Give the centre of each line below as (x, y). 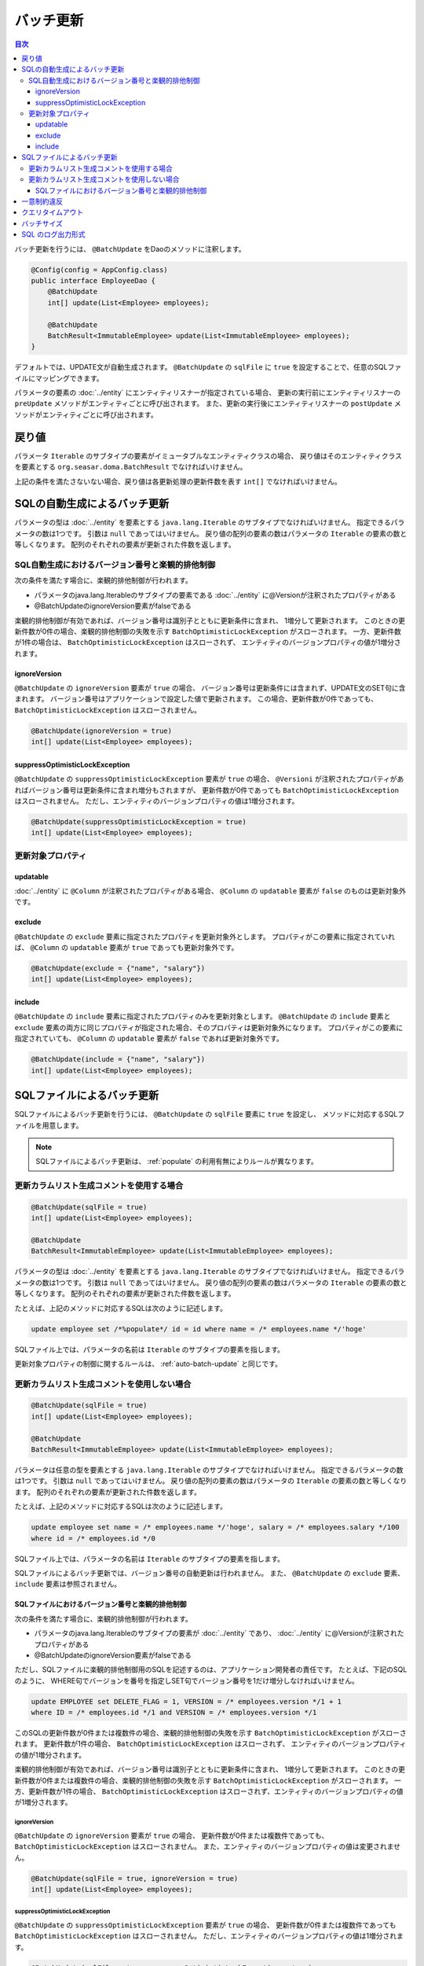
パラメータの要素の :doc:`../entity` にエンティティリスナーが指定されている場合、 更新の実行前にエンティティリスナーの (207, 392)
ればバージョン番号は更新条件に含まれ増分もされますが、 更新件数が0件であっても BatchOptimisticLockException (207, 790)
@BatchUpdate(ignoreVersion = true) (102, 731)
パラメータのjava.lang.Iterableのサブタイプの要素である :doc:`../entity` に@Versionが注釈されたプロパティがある (215, 595)
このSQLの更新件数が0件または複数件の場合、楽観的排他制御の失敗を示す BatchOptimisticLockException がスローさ (211, 1733)
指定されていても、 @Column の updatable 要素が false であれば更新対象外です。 (149, 1039)
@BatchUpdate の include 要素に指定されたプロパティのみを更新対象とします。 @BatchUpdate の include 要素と (203, 1016)
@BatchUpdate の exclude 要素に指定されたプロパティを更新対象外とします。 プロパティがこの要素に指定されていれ (205, 937)
